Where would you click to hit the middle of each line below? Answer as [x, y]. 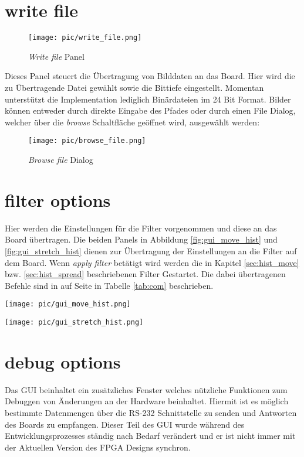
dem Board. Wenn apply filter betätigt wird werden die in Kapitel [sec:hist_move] [152, 262]
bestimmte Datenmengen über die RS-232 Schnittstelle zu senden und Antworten [151, 412]
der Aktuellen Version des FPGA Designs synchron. [98, 447]
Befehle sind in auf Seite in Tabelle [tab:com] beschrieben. [109, 285]
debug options [63, 361]
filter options [58, 199]
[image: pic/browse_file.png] [87, 141]
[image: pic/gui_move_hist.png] [68, 304]
